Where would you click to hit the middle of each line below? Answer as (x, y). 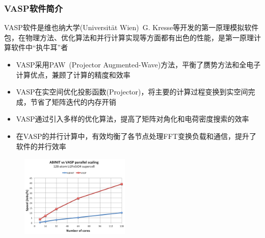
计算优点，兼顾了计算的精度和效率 (73, 74)
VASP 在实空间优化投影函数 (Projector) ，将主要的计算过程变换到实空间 (132, 92)
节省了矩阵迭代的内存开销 (73, 101)
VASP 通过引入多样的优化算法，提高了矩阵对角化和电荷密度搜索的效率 (132, 119)
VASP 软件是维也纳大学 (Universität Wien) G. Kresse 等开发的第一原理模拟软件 (131, 27)
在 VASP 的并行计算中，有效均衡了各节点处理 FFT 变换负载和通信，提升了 (136, 136)
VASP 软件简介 (34, 8)
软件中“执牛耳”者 (39, 47)
